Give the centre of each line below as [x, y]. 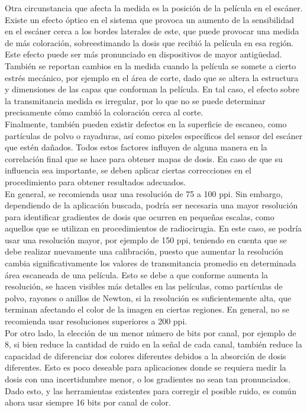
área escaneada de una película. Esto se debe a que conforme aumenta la [136, 274]
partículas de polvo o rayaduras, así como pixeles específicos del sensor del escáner [154, 135]
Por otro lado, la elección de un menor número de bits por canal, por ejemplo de [151, 332]
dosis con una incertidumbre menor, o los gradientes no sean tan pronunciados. [148, 379]
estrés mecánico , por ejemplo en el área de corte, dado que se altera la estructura [152, 77]
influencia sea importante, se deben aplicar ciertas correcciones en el [128, 170]
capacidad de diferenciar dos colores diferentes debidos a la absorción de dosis [146, 355]
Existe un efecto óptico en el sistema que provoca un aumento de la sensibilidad [150, 19]
